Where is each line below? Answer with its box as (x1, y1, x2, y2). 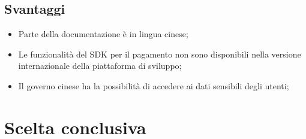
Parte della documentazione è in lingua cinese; (18, 28, 188, 40)
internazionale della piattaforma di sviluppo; (18, 59, 182, 72)
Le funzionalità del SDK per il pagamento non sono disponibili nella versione (18, 47, 301, 60)
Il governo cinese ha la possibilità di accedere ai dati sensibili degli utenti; (18, 79, 289, 92)
